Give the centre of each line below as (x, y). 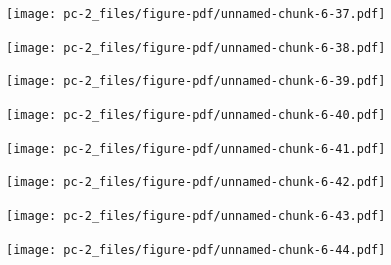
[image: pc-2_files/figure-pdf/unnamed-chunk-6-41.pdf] (196, 148)
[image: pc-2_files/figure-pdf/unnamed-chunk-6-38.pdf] (196, 47)
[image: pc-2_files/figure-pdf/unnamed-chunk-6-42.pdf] (196, 182)
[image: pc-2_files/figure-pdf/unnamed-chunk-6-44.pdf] (196, 249)
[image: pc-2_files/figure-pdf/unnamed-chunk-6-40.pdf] (196, 114)
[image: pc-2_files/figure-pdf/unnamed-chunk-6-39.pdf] (196, 81)
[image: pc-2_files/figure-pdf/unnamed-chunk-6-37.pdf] (196, 14)
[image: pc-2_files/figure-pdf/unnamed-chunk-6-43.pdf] (196, 215)
